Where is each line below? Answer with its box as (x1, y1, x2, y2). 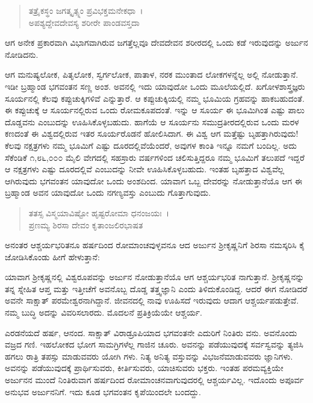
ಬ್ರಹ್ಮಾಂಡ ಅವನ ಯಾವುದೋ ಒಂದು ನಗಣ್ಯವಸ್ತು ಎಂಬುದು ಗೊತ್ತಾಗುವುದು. (5, 186, 211, 199)
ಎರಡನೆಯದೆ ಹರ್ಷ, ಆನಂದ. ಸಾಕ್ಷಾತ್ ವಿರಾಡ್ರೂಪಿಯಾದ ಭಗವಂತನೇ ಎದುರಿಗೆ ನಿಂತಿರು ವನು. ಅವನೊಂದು (5, 326, 297, 339)
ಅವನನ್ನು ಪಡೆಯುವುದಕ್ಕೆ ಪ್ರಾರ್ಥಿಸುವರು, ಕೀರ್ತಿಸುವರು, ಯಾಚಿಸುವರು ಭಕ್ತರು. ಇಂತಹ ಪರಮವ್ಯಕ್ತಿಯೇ (5, 361, 284, 374)
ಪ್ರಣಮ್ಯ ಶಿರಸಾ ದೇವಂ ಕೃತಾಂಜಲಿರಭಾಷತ (28, 218, 143, 231)
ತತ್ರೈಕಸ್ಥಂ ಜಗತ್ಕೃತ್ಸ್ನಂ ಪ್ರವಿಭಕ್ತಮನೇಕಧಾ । (28, 4, 143, 16)
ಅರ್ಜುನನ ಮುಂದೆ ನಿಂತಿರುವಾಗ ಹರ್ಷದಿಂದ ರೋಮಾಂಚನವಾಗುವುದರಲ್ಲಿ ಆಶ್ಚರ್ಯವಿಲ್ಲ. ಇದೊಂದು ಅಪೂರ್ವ (5, 373, 304, 386)
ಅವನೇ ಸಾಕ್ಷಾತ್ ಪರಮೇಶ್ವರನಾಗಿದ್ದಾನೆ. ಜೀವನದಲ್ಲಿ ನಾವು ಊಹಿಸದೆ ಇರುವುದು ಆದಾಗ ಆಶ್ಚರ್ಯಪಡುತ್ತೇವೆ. (5, 294, 299, 307)
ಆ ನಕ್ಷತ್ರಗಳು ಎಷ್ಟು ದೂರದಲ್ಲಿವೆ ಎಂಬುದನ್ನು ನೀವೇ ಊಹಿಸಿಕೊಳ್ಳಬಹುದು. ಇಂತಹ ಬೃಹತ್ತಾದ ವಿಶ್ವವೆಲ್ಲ (5, 163, 285, 175)
